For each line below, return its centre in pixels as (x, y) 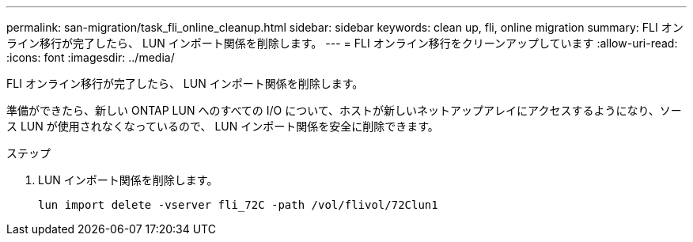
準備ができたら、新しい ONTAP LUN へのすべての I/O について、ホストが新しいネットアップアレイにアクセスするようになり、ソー (344, 110)
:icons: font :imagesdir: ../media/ (91, 57)
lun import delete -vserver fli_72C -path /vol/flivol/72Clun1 (238, 205)
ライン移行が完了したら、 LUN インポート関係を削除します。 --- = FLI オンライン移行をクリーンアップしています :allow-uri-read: (342, 43)
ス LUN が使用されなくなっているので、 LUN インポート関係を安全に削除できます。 (223, 126)
